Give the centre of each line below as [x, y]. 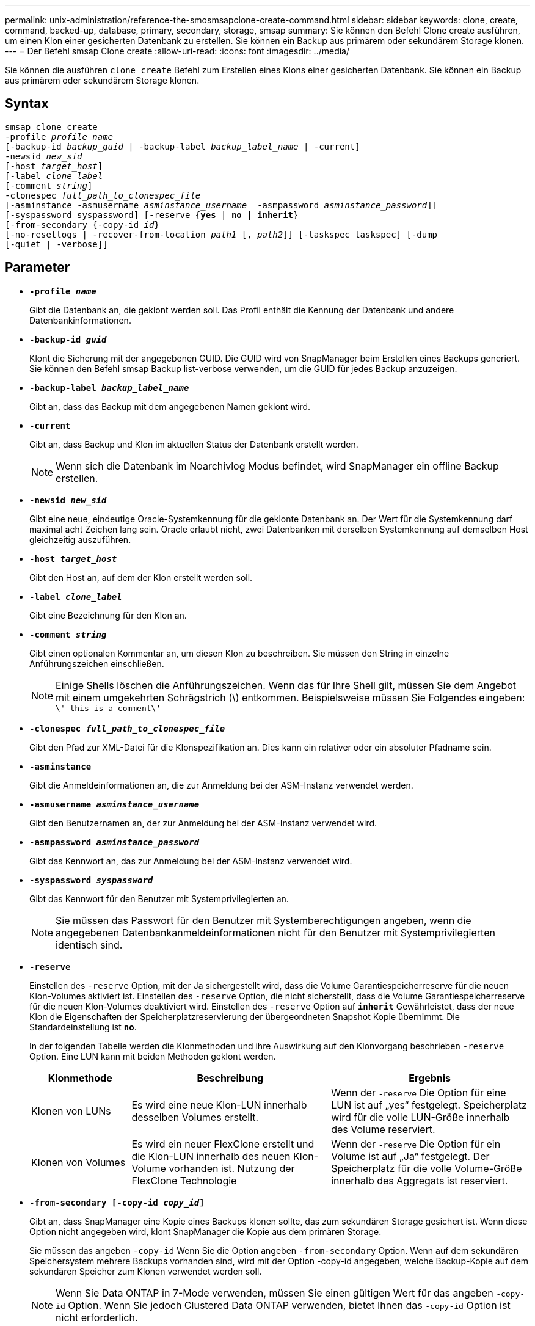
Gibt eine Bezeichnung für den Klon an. [108, 615]
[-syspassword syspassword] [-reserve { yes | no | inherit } [152, 215]
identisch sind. [89, 945]
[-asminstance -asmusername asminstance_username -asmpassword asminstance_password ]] [221, 205]
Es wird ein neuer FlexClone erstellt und [223, 1144]
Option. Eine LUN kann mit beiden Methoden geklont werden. [153, 1056]
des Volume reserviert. [383, 1129]
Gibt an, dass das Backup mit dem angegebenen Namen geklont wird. [170, 406]
